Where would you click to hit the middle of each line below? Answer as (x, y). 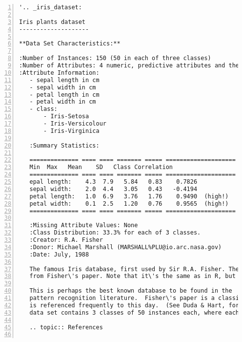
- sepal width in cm (63, 87)
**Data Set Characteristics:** (70, 44)
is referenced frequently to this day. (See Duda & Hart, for (134, 305)
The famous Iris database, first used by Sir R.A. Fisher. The (134, 269)
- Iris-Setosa (66, 117)
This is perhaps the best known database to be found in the (131, 291)
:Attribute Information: (59, 73)
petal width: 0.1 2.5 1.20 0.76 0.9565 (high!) (129, 203)
